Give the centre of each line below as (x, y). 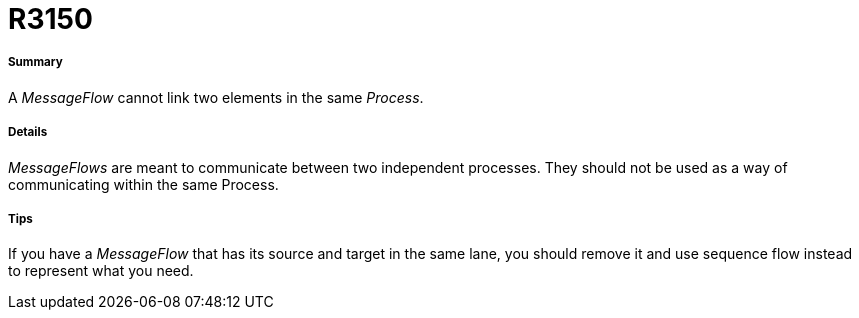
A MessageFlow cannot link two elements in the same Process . (216, 97)
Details (28, 132)
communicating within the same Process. (143, 184)
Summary (35, 62)
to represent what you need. (101, 271)
